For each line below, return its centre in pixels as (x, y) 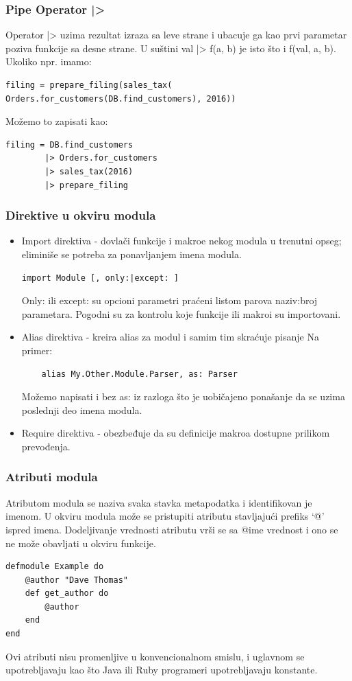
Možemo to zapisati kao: (57, 121)
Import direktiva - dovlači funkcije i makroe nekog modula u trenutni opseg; (181, 241)
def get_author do (67, 593)
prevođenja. (46, 446)
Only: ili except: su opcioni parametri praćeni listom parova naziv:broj (169, 300)
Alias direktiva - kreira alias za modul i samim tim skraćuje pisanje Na (170, 337)
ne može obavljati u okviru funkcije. (81, 543)
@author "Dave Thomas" (76, 580)
